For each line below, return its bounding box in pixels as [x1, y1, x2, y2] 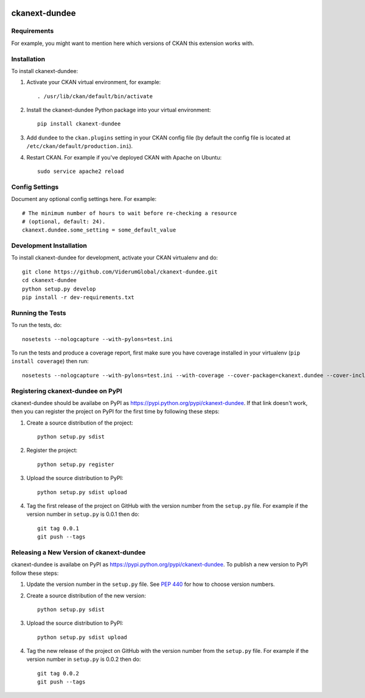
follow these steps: [11, 569, 59, 577]
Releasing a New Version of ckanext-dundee [11, 548, 146, 557]
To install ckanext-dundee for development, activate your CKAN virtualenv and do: [11, 254, 218, 261]
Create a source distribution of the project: [26, 419, 133, 426]
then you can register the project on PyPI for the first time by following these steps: [11, 408, 220, 415]
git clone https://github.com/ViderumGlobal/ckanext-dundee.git [22, 268, 218, 275]
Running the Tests [11, 308, 66, 317]
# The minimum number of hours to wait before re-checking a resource [22, 210, 237, 216]
